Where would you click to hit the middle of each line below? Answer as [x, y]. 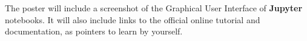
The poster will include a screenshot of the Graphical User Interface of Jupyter [154, 8]
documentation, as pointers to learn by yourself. [94, 31]
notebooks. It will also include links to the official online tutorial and [133, 19]
